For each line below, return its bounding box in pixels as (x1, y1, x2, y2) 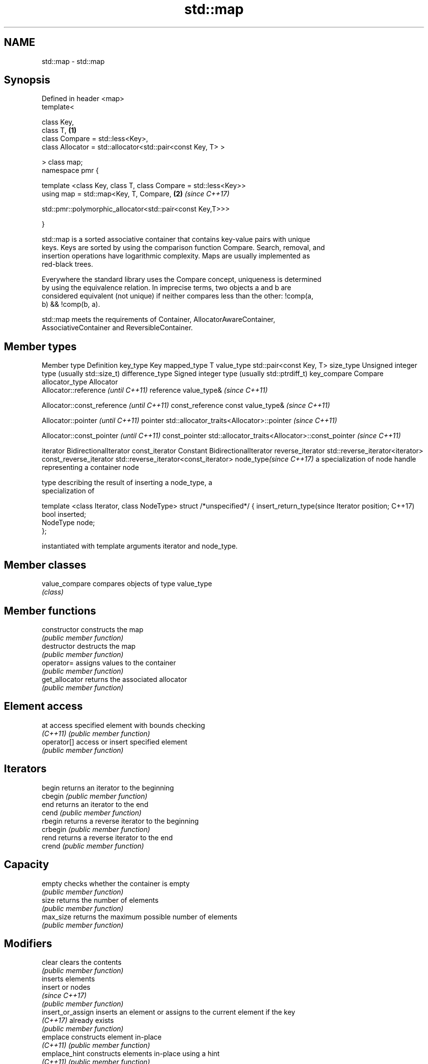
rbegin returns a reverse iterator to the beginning (42, 816, 199, 825)
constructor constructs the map (42, 625, 144, 634)
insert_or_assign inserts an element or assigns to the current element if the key (42, 1008, 296, 1017)
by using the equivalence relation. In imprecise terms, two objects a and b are (42, 283, 291, 292)
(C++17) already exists (42, 1016, 114, 1025)
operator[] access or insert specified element (42, 737, 188, 746)
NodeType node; (42, 518, 95, 527)
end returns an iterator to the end (42, 800, 149, 809)
